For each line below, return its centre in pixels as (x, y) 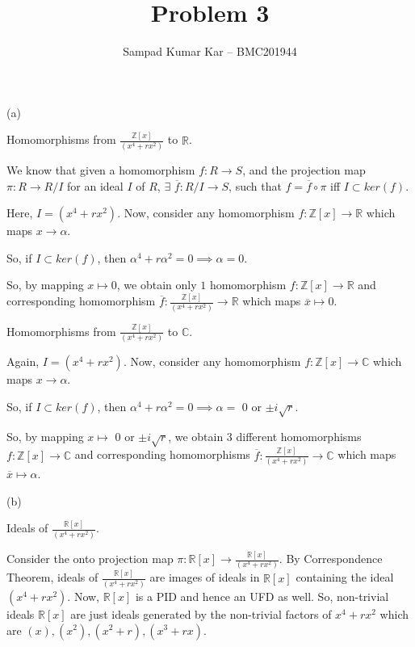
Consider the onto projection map (90, 559)
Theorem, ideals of (52, 577)
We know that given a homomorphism (101, 169)
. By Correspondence (331, 559)
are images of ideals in (205, 577)
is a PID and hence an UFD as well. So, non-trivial (262, 596)
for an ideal (95, 185)
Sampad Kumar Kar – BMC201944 (210, 51)
